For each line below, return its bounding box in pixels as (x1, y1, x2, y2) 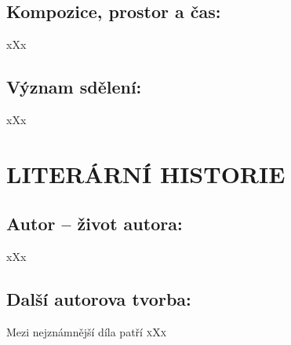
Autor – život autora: (6, 211, 183, 236)
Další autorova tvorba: (6, 287, 191, 311)
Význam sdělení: (6, 75, 142, 99)
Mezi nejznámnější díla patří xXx (6, 323, 167, 339)
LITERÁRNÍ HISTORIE (6, 157, 286, 189)
